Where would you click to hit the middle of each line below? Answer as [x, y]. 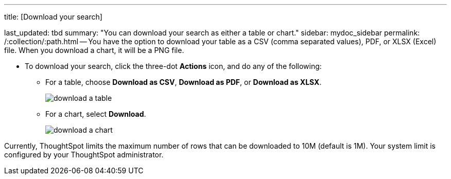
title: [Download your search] [53, 17]
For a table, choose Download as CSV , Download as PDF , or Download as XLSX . [184, 82]
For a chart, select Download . [96, 114]
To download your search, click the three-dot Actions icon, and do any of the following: [173, 66]
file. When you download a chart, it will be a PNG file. [94, 50]
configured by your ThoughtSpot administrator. [84, 155]
